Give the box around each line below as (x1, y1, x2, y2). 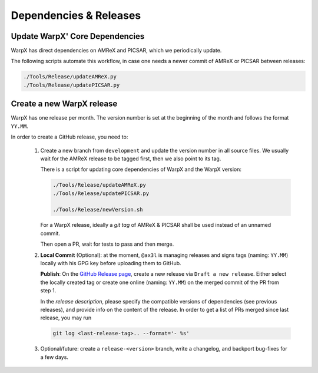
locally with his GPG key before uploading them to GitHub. (40, 259, 182, 266)
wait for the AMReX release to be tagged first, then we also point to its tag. (40, 155, 221, 162)
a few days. (40, 354, 69, 361)
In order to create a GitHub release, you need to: (11, 133, 128, 141)
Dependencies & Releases (11, 9, 141, 22)
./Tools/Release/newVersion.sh (52, 206, 144, 213)
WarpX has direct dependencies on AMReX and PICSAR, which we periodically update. (11, 47, 222, 54)
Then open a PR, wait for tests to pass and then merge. (40, 240, 174, 247)
